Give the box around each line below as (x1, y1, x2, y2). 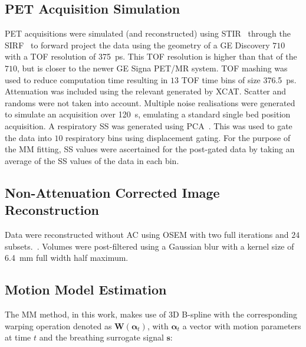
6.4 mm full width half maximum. (5, 251, 129, 264)
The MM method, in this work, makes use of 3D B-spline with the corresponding (5, 307, 297, 320)
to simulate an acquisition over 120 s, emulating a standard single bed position (5, 108, 291, 120)
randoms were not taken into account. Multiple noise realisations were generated (5, 96, 295, 109)
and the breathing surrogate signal (39, 331, 164, 343)
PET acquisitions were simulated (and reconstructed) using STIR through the (5, 27, 291, 40)
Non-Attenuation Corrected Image (5, 183, 220, 201)
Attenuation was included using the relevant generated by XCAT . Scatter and (5, 85, 287, 97)
